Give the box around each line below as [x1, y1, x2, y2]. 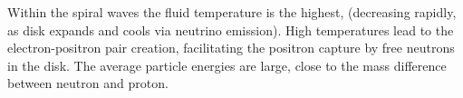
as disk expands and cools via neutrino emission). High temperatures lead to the [7, 20, 454, 39]
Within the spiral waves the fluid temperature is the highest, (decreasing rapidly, [7, 3, 457, 21]
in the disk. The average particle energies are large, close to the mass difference [7, 55, 447, 74]
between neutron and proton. [7, 73, 169, 93]
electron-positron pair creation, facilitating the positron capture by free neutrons [7, 38, 455, 57]
